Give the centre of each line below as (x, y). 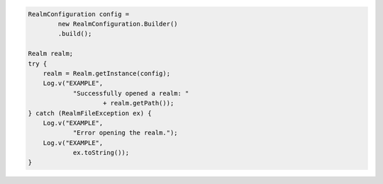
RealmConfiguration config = (79, 14)
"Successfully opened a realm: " (131, 93)
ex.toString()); (101, 153)
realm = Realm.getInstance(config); (106, 73)
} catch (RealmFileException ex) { (90, 113)
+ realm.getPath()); (139, 103)
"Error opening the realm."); (125, 133)
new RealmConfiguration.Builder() (118, 24)
